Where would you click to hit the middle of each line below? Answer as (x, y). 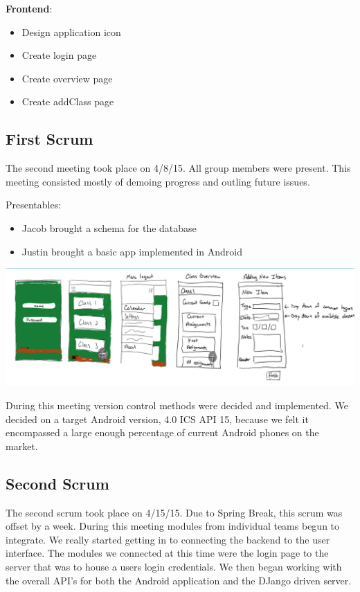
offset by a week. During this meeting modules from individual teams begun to (173, 526)
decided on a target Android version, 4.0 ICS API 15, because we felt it (157, 419)
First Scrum (49, 139)
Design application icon (71, 32)
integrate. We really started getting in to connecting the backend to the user (168, 539)
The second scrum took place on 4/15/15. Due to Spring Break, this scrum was (174, 512)
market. (22, 446)
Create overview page (67, 78)
